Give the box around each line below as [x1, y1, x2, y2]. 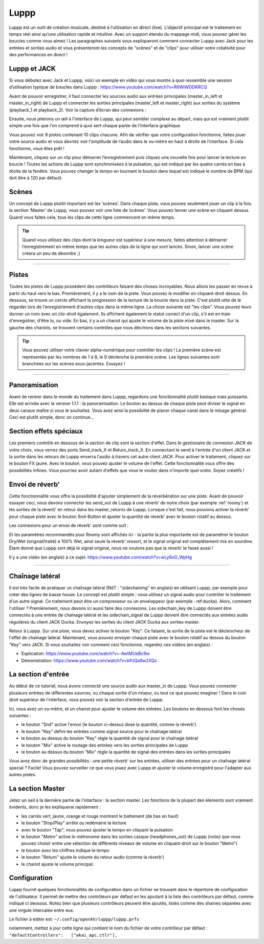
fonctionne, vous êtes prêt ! [9, 145, 65, 151]
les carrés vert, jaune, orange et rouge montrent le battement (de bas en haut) [21, 813, 179, 819]
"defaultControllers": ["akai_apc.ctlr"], [9, 932, 118, 938]
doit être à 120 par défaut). [9, 175, 63, 181]
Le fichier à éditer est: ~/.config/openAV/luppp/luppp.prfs [9, 916, 139, 922]
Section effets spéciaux [9, 427, 83, 435]
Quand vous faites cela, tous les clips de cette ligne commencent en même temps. [9, 214, 176, 220]
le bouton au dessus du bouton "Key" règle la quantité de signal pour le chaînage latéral [21, 735, 198, 741]
